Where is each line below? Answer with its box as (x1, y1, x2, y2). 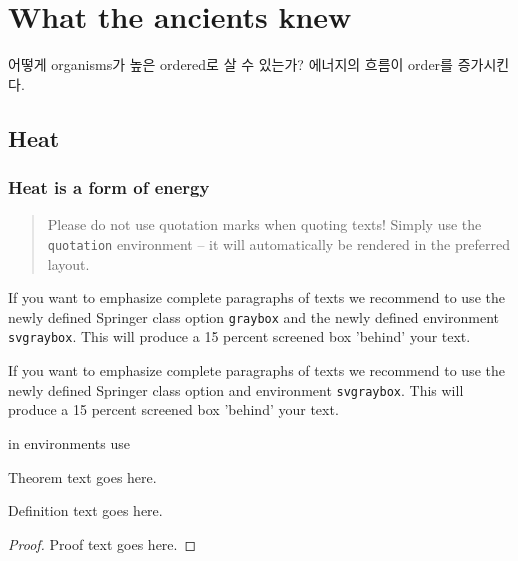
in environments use (8, 432, 130, 453)
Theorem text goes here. (8, 466, 157, 487)
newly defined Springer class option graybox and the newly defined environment (8, 306, 500, 327)
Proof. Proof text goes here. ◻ (8, 533, 197, 554)
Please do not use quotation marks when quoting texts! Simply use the (47, 214, 482, 235)
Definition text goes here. (8, 500, 163, 521)
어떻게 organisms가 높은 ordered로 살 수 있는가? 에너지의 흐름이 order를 (8, 54, 453, 75)
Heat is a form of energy (8, 175, 210, 200)
